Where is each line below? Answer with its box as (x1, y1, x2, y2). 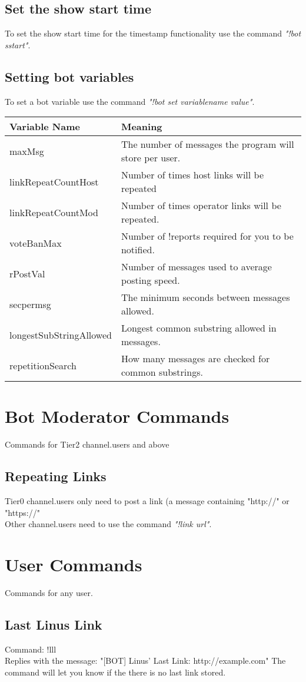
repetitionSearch (9, 358, 76, 372)
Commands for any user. (5, 587, 93, 599)
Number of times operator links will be (121, 198, 281, 213)
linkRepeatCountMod (9, 205, 98, 219)
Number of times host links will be (121, 168, 264, 182)
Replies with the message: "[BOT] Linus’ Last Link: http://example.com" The (5, 654, 286, 667)
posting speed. (121, 273, 180, 287)
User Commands (5, 552, 142, 577)
